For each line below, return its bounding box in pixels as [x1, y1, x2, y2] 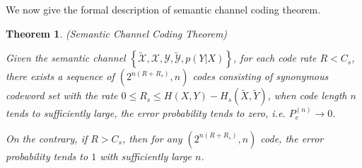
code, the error [260, 130, 324, 145]
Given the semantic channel [6, 50, 126, 65]
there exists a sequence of [6, 69, 115, 84]
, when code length [267, 88, 347, 103]
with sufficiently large [100, 148, 192, 163]
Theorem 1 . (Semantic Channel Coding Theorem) [6, 26, 228, 40]
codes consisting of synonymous [192, 69, 329, 84]
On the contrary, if [6, 130, 88, 145]
